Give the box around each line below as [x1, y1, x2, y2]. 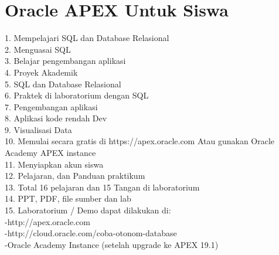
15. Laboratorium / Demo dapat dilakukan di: [5, 204, 171, 216]
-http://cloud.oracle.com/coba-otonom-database [5, 227, 177, 239]
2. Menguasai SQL [5, 43, 71, 55]
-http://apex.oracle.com [5, 215, 90, 227]
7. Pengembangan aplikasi [5, 100, 98, 113]
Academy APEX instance [5, 147, 96, 159]
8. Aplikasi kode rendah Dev [5, 112, 107, 124]
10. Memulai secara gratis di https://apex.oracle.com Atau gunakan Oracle [5, 135, 275, 147]
